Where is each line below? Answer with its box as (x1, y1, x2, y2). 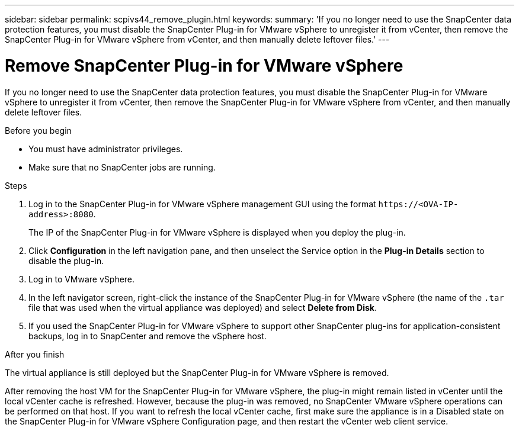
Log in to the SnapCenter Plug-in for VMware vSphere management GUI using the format (28, 198, 376, 209)
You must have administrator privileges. (28, 143, 183, 154)
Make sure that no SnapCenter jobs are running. (28, 162, 216, 172)
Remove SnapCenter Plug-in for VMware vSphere (5, 55, 403, 76)
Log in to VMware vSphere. (28, 274, 135, 284)
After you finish (5, 349, 65, 359)
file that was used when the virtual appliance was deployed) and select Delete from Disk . (28, 302, 377, 313)
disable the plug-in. (28, 255, 104, 266)
